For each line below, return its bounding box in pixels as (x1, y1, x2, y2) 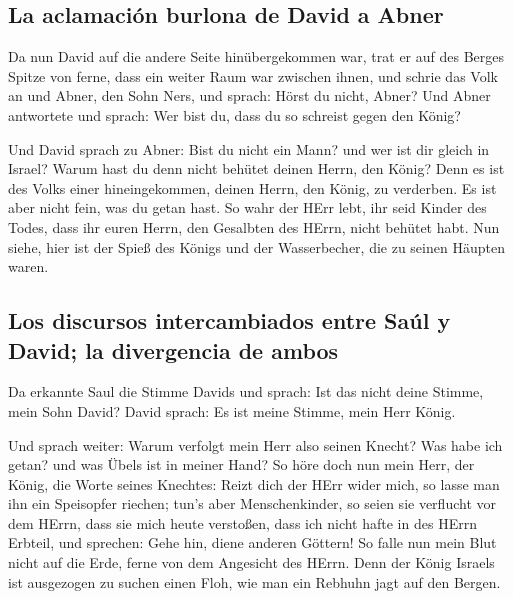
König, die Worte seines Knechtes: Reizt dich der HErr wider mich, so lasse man (8, 473, 500, 494)
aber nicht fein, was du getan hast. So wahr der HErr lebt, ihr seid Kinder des (8, 197, 487, 218)
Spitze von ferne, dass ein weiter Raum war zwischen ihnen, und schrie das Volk (8, 65, 498, 86)
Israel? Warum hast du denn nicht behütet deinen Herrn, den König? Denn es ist (8, 158, 505, 179)
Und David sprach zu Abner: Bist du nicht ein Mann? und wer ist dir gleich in (8, 138, 490, 159)
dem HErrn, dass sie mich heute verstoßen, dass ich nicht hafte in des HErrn (8, 512, 477, 533)
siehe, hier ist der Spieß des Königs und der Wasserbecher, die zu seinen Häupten (8, 236, 505, 257)
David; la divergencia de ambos (8, 334, 339, 365)
